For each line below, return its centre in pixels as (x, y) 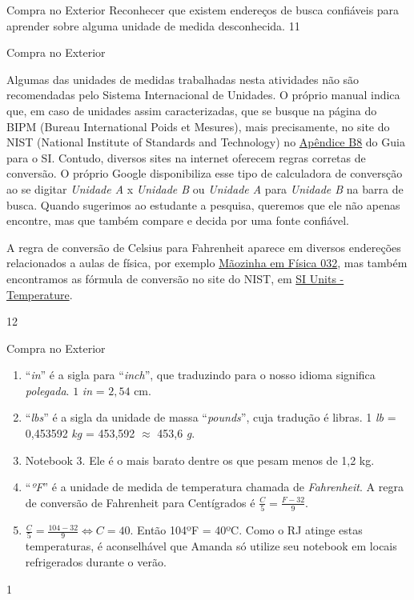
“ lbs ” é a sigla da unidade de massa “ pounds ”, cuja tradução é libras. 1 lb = (211, 417)
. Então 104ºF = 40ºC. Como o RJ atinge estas (246, 530)
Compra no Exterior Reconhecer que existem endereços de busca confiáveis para (203, 10)
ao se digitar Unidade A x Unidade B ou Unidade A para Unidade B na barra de (205, 188)
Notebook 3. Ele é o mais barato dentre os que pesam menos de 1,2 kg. (200, 460)
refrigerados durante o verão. (96, 562)
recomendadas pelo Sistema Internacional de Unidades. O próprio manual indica (203, 95)
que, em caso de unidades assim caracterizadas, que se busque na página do (192, 110)
